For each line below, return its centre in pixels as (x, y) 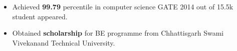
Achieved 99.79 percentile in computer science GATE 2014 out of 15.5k (123, 7)
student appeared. (40, 16)
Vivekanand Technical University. (64, 42)
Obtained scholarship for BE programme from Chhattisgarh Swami (118, 33)
